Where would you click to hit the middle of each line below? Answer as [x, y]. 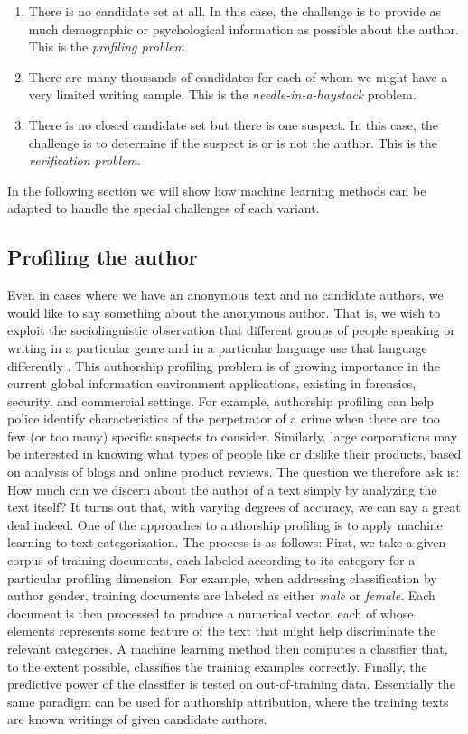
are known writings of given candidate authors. [137, 719]
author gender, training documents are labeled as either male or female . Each [221, 595]
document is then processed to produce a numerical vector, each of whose [211, 613]
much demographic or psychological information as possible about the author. [243, 28]
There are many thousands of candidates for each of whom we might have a [238, 76]
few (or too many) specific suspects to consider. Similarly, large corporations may [233, 436]
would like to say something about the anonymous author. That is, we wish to [224, 312]
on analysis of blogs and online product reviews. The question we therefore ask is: [234, 472]
